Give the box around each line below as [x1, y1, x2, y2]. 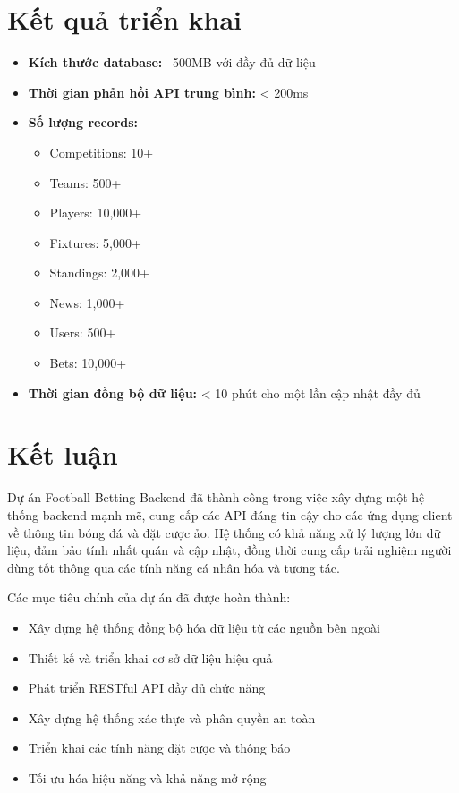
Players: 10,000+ [49, 203, 142, 222]
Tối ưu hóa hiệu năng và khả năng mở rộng [28, 768, 267, 787]
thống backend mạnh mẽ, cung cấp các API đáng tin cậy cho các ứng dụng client [7, 505, 453, 524]
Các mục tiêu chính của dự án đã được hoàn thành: [7, 588, 291, 607]
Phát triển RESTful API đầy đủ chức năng [28, 678, 266, 697]
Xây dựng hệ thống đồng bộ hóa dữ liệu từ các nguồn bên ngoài [28, 618, 381, 636]
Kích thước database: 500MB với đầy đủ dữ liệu [28, 53, 316, 72]
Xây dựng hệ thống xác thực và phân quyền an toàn [28, 708, 316, 727]
